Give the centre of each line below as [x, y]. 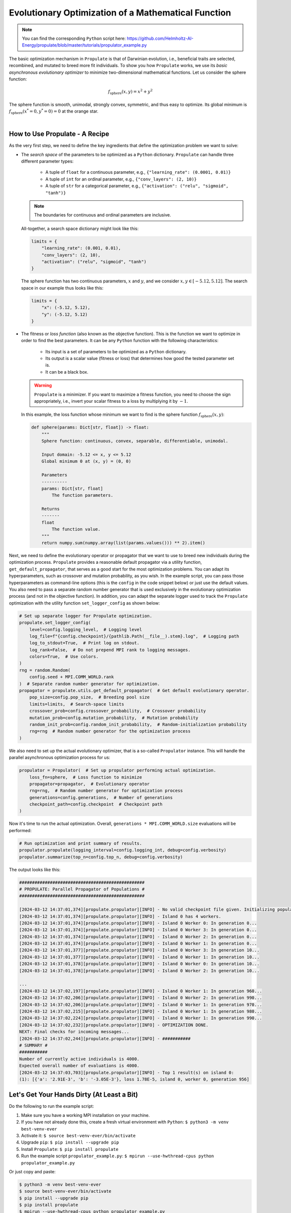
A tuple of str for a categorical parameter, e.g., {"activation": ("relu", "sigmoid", [137, 186]
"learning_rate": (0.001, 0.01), [81, 248]
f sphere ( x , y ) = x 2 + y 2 [130, 92]
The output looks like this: [35, 869]
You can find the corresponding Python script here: [74, 38]
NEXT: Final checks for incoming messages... [74, 1032]
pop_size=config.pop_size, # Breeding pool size [89, 697]
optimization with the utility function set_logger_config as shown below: [84, 603]
